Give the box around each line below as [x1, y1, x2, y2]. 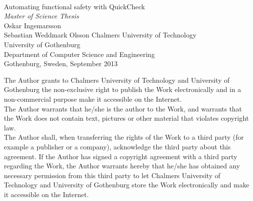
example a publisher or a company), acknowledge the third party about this [4, 141, 231, 151]
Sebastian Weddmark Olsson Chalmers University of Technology [4, 30, 197, 40]
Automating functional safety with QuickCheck [4, 1, 145, 11]
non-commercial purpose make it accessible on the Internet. [4, 93, 182, 104]
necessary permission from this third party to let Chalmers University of [4, 170, 220, 180]
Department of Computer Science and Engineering [4, 49, 155, 59]
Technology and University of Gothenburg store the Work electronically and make [4, 180, 250, 190]
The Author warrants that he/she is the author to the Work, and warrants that [4, 103, 242, 113]
